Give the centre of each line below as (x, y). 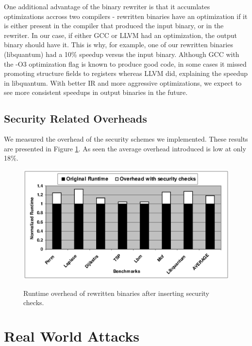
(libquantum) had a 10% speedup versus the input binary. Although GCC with (122, 54)
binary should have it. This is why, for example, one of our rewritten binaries (118, 45)
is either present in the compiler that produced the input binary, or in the (114, 26)
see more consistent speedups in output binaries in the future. (96, 92)
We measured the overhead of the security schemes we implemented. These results (126, 139)
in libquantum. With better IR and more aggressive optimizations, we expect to (123, 82)
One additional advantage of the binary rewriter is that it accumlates (107, 6)
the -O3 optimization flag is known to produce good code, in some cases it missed (125, 64)
